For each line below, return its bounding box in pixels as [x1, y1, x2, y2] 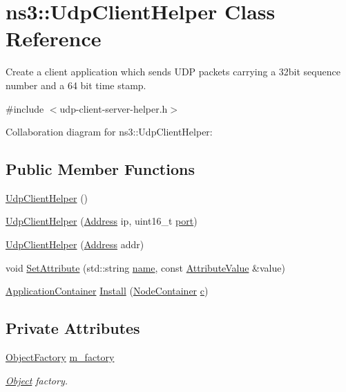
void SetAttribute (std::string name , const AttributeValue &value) [6, 260, 285, 274]
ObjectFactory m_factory [6, 350, 115, 364]
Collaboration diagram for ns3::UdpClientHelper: [6, 124, 213, 139]
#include [6, 101, 44, 115]
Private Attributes [6, 317, 140, 339]
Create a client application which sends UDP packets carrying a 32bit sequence [6, 64, 340, 79]
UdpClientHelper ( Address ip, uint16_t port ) [6, 214, 198, 228]
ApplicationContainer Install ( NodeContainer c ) [6, 283, 209, 298]
